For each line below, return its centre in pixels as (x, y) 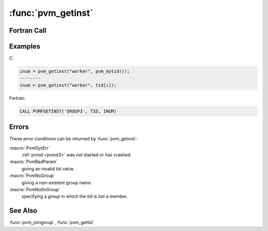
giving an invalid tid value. (48, 169)
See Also (23, 211)
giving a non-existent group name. (57, 182)
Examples (25, 46)
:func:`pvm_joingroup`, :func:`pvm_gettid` (52, 223)
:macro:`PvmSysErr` (30, 148)
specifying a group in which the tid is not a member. (75, 196)
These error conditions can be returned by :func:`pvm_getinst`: (73, 139)
